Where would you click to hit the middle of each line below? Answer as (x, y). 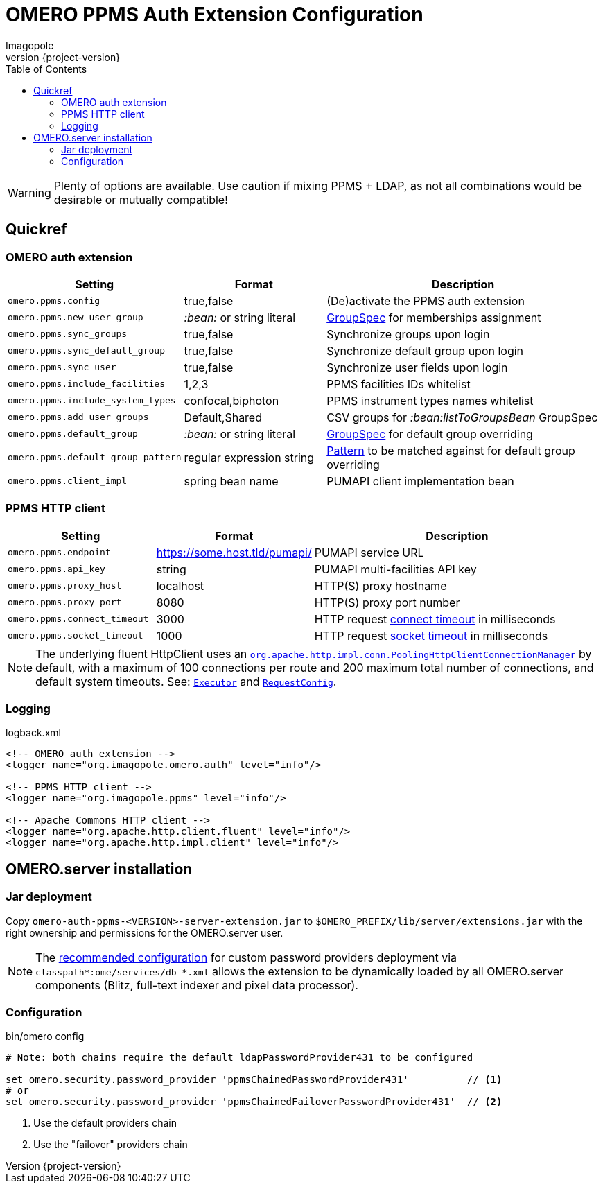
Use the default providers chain (105, 1123)
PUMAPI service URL (369, 552)
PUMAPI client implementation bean (420, 481)
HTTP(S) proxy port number (387, 602)
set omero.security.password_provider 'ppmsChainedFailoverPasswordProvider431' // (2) (254, 1102)
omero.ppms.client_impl (68, 481)
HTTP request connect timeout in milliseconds (435, 619)
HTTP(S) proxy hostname (381, 585)
